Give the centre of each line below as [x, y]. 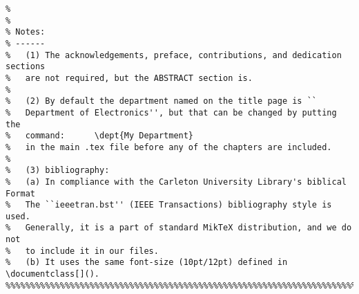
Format [20, 193]
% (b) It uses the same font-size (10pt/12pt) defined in [147, 263]
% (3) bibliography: [58, 171]
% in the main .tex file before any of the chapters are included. [169, 147]
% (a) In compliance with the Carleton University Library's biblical [176, 182]
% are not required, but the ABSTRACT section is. [129, 78]
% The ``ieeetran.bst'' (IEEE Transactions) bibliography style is [169, 205]
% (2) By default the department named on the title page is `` [162, 101]
